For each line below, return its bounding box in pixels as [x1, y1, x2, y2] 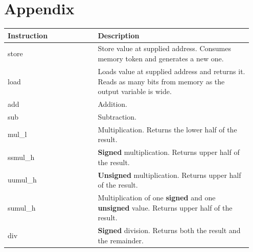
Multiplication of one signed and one [98, 192, 216, 202]
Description [98, 30, 140, 40]
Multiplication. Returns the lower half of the [98, 124, 237, 134]
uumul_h [8, 174, 37, 185]
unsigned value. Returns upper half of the [98, 202, 233, 213]
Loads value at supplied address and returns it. [98, 65, 245, 76]
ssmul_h [8, 151, 35, 162]
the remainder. [98, 235, 144, 245]
